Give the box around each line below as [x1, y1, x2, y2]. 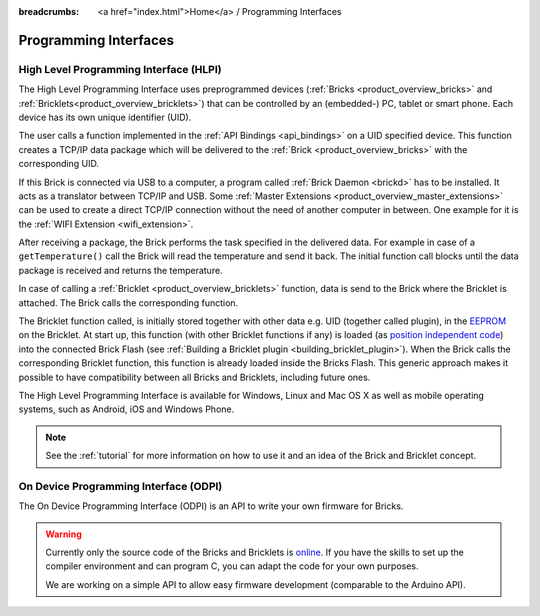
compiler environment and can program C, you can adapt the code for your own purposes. [45, 560, 419, 572]
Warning [45, 528, 82, 540]
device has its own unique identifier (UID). [18, 111, 192, 123]
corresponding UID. [18, 158, 100, 170]
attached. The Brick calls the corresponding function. [18, 296, 239, 309]
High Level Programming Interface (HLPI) [18, 62, 222, 76]
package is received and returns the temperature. [18, 264, 224, 276]
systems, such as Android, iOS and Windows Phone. [18, 403, 235, 415]
